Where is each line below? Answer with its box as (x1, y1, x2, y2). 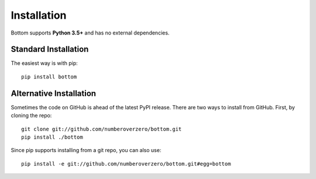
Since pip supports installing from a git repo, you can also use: (11, 147, 162, 154)
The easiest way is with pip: (11, 60, 78, 67)
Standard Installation (11, 44, 89, 54)
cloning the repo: (11, 112, 52, 119)
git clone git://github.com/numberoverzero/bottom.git (21, 126, 182, 132)
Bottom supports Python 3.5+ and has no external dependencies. (11, 29, 170, 36)
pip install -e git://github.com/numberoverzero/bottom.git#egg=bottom (21, 160, 231, 167)
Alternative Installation (11, 88, 97, 98)
